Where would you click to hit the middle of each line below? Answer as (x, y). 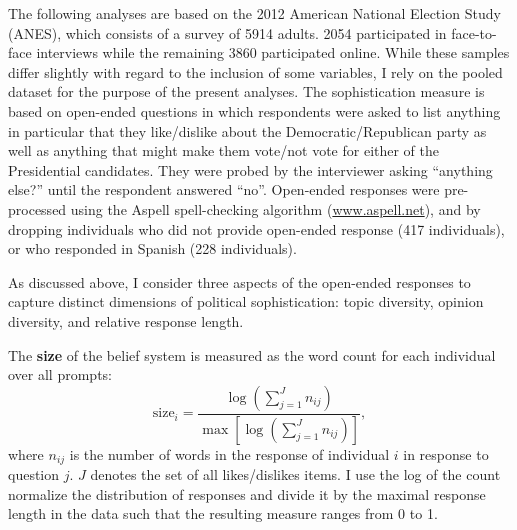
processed (37, 208)
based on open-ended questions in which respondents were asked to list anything (254, 110)
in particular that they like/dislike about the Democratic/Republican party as (247, 130)
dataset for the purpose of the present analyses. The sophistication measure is (246, 91)
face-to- (474, 32)
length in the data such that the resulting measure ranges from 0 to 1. (223, 513)
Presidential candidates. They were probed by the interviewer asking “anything (250, 169)
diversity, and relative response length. (126, 320)
